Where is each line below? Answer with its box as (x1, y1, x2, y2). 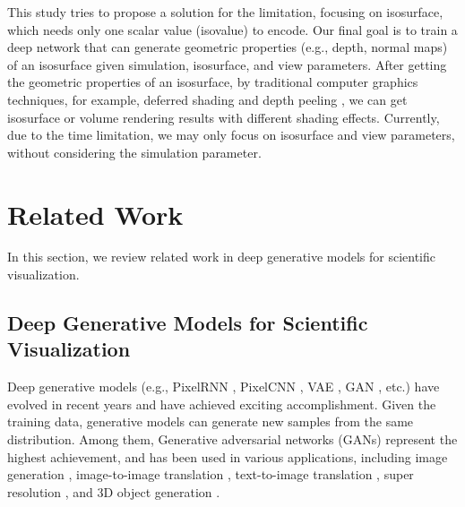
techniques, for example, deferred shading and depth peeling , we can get (7, 90, 408, 108)
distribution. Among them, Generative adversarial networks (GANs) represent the (7, 430, 458, 449)
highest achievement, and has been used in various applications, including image (7, 447, 448, 466)
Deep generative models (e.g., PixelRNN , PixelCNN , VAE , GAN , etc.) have (7, 377, 440, 396)
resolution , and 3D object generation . (7, 482, 220, 501)
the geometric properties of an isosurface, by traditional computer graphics (7, 73, 418, 91)
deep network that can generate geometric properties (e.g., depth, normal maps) (7, 38, 448, 56)
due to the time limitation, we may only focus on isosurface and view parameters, (7, 125, 455, 144)
